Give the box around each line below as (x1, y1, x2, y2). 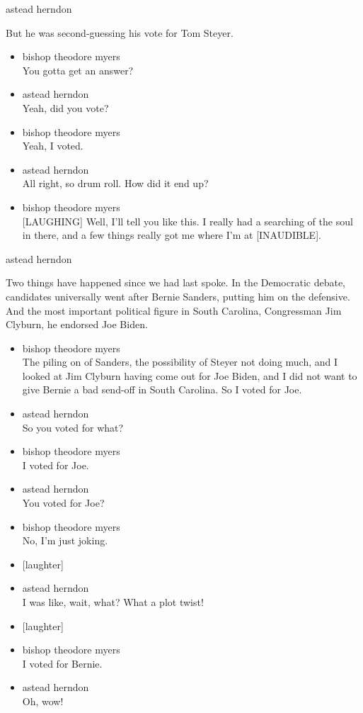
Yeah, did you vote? (22, 100, 109, 115)
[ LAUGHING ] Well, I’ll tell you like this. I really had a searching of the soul (22, 213, 353, 228)
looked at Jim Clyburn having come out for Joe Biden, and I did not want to (22, 368, 357, 383)
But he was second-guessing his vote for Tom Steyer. (6, 25, 234, 40)
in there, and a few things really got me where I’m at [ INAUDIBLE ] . (22, 228, 321, 242)
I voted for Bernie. (22, 656, 103, 670)
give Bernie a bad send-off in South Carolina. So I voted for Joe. (22, 382, 302, 397)
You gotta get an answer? (22, 62, 134, 77)
